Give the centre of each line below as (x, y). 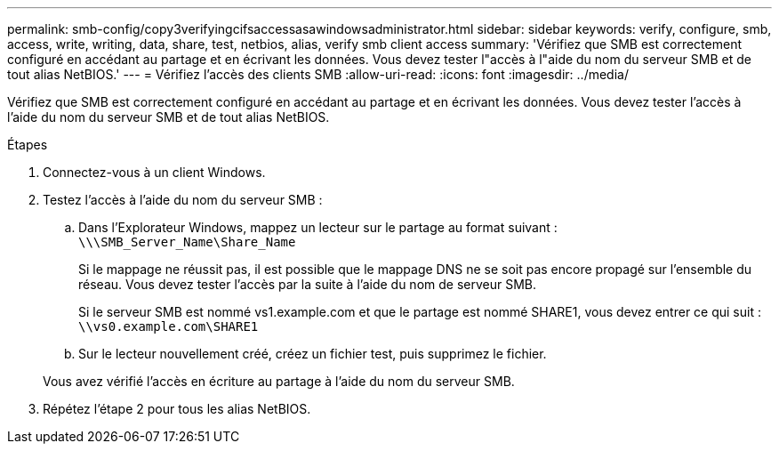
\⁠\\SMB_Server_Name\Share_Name (187, 242)
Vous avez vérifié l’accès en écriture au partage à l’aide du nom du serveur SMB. (279, 381)
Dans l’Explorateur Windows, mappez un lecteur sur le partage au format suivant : (318, 227)
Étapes (28, 145)
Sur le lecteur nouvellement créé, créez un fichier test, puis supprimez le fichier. (313, 354)
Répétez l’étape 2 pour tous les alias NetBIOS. (177, 409)
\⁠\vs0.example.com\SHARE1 (169, 326)
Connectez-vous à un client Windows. (154, 172)
